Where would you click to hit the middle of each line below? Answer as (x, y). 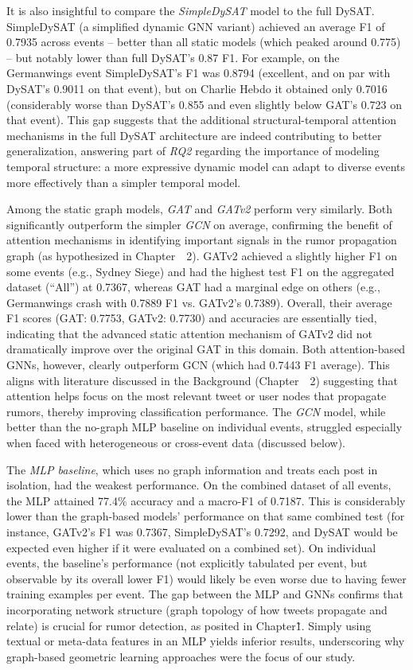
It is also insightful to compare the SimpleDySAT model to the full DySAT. (191, 10)
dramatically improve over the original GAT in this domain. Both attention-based (206, 349)
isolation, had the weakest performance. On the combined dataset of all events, (199, 485)
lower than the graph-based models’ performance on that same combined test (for (206, 516)
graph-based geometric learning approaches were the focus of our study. (181, 656)
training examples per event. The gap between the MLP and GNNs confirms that (205, 594)
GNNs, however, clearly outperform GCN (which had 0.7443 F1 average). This (198, 365)
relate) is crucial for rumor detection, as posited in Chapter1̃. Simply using (189, 625)
